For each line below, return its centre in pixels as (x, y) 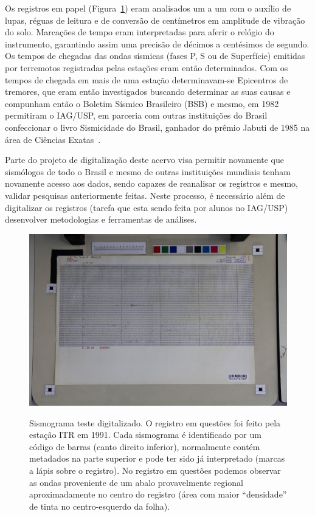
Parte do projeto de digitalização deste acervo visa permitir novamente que (145, 160)
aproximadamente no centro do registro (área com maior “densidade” (158, 494)
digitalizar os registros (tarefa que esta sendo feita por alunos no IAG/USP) (147, 207)
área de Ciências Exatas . (53, 139)
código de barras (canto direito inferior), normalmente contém (145, 446)
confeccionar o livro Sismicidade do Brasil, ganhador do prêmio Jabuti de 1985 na (157, 127)
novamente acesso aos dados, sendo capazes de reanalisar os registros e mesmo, (151, 183)
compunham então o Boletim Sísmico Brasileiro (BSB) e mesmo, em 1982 (142, 103)
